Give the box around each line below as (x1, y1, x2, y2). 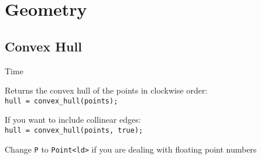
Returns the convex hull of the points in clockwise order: (5, 84, 208, 96)
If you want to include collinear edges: (5, 113, 141, 126)
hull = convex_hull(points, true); (5, 126, 143, 135)
